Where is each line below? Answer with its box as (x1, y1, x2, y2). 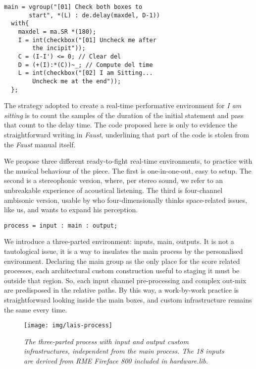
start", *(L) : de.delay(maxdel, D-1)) (29, 11, 160, 19)
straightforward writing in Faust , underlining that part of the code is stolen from (4, 129, 249, 139)
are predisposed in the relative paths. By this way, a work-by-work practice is (4, 285, 239, 295)
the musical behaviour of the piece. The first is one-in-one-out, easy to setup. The (4, 165, 252, 176)
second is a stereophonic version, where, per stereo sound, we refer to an (4, 175, 223, 185)
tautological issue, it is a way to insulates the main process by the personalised (4, 246, 243, 256)
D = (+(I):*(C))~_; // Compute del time (18, 61, 153, 68)
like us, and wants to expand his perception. (4, 204, 138, 215)
